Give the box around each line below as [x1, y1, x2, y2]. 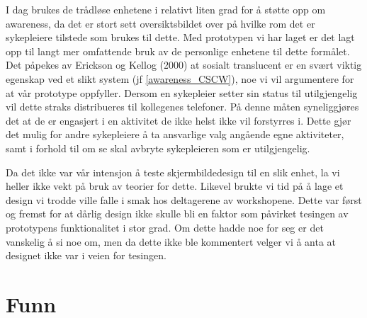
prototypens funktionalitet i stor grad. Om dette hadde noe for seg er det [6, 220, 324, 234]
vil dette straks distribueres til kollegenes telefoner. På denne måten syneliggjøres [6, 99, 359, 114]
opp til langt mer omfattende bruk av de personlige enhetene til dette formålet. [6, 43, 350, 58]
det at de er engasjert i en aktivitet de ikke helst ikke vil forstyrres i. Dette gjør [6, 113, 351, 127]
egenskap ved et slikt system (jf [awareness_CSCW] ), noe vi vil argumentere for [6, 71, 354, 86]
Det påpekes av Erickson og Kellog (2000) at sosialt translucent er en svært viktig [6, 57, 362, 72]
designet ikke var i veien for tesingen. [6, 248, 166, 263]
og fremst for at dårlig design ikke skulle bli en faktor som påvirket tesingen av [6, 206, 349, 221]
